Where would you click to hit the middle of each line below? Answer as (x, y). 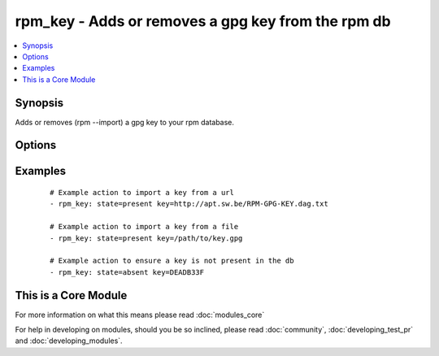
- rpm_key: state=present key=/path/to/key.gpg (146, 238)
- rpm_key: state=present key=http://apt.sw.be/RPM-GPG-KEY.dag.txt (189, 204)
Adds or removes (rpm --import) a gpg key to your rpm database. (125, 122)
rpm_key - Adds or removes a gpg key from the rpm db (203, 21)
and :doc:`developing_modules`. (69, 341)
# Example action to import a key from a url (142, 193)
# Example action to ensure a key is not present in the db (172, 261)
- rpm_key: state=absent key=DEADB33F (127, 272)
